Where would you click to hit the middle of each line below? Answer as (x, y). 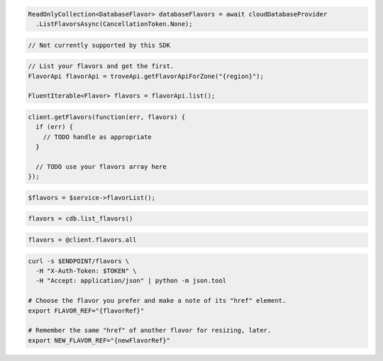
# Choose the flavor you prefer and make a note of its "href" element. (157, 301)
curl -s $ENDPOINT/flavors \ (79, 261)
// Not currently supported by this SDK (99, 45)
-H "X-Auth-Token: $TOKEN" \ (87, 271)
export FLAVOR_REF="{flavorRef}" (86, 311)
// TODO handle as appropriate (97, 137)
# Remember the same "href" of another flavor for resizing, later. (150, 331)
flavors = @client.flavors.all (83, 240)
